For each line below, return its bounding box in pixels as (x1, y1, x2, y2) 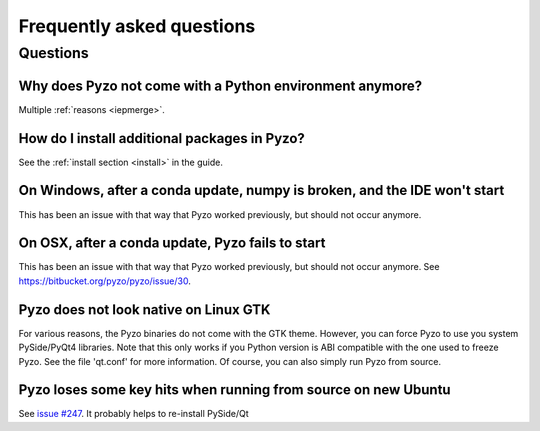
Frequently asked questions (18, 15, 256, 37)
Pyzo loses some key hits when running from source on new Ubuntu (18, 381, 451, 399)
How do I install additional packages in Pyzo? (18, 130, 305, 147)
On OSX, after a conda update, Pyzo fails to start (18, 235, 326, 252)
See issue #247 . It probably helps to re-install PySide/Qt (18, 408, 249, 420)
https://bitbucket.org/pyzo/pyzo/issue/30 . (18, 275, 192, 287)
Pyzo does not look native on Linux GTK (18, 301, 271, 318)
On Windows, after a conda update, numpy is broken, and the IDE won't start (18, 182, 505, 199)
